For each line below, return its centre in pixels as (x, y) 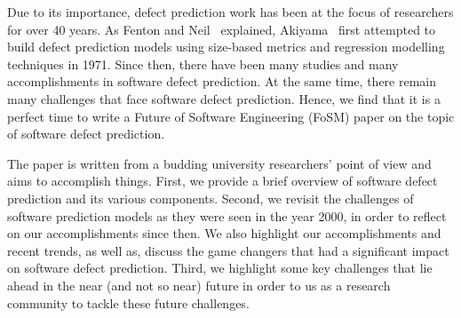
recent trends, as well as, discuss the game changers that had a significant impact (228, 250)
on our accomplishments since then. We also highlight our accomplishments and (224, 233)
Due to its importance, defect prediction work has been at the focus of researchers (230, 12)
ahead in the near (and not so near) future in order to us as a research (199, 285)
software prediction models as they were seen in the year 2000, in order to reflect (227, 215)
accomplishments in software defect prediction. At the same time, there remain (222, 81)
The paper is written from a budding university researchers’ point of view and (219, 163)
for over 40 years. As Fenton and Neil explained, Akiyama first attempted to (222, 29)
